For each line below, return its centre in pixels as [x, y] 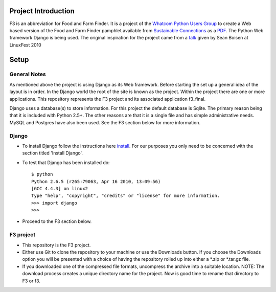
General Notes [28, 74]
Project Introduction [42, 11]
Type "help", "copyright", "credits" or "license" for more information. [126, 196]
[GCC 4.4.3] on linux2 [60, 188]
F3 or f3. [31, 281]
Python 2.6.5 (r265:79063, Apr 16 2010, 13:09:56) [96, 181]
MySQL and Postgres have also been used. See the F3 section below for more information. [105, 122]
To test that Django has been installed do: [66, 162]
